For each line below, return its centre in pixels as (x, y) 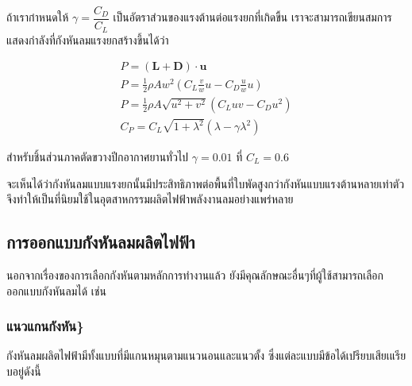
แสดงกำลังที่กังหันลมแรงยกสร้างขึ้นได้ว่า (88, 39)
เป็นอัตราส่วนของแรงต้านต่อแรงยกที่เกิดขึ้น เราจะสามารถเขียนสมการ (252, 17)
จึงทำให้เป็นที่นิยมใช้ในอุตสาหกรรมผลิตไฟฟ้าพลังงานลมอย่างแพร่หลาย (150, 199)
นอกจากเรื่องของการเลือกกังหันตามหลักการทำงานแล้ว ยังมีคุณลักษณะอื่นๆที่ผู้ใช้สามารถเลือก (195, 275)
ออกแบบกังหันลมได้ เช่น (56, 290)
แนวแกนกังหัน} (45, 326)
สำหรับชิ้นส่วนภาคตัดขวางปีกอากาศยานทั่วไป (98, 157)
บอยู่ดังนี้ (24, 371)
